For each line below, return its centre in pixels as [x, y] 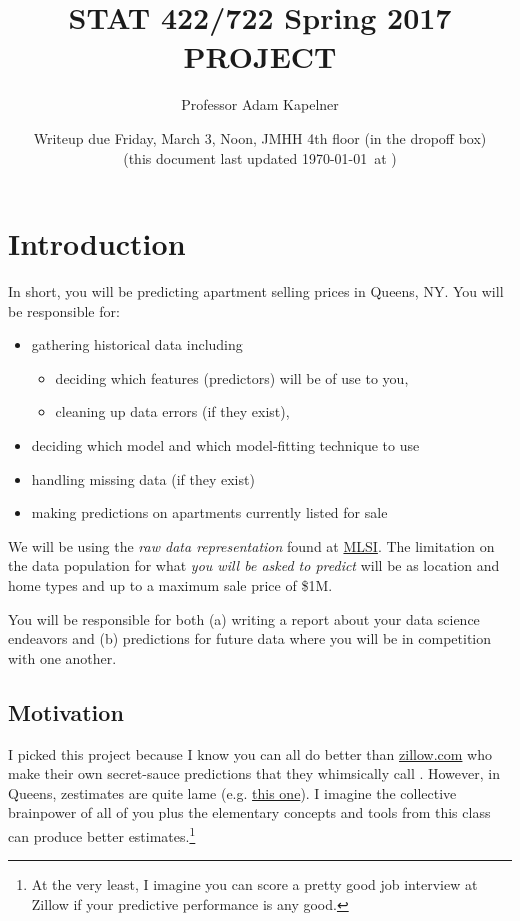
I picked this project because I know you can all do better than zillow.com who [250, 753]
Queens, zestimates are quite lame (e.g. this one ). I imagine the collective [232, 792]
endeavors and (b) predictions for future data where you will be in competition [249, 638]
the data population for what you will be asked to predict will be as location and [254, 565]
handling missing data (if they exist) [143, 478]
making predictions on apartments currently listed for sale [209, 512]
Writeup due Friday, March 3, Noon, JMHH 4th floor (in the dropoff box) [260, 137]
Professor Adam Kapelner [260, 104]
